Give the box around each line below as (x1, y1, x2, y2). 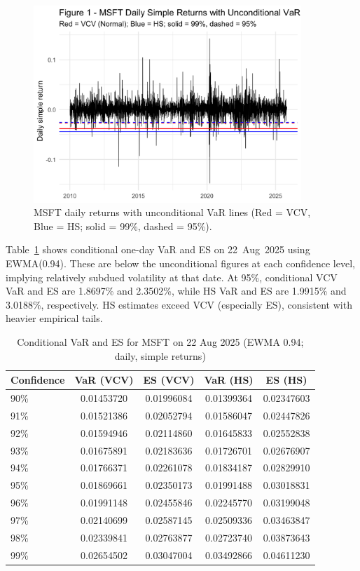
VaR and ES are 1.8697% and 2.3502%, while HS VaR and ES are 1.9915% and (6, 283, 347, 298)
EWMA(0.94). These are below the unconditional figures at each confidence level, (6, 255, 355, 270)
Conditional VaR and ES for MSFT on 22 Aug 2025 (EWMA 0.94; (17, 334, 304, 349)
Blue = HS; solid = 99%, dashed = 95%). (34, 218, 212, 233)
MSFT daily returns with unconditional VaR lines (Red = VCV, (34, 205, 311, 220)
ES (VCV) (143, 372, 195, 387)
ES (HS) (265, 372, 307, 387)
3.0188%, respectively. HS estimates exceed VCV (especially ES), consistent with (6, 297, 352, 311)
